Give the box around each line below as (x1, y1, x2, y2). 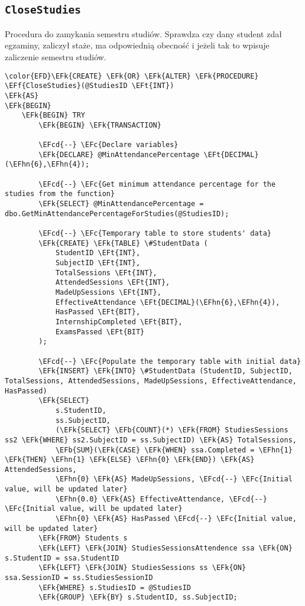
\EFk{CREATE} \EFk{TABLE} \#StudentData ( (38, 239, 208, 247)
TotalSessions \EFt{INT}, (55, 268, 157, 277)
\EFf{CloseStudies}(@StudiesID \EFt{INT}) (5, 82, 174, 90)
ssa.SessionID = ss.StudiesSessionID (5, 574, 153, 582)
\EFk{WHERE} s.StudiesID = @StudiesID (38, 583, 191, 592)
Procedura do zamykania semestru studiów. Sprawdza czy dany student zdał (5, 27, 282, 40)
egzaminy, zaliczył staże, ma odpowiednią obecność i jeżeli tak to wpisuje (5, 39, 270, 51)
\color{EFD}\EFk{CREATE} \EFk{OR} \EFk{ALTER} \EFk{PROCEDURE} (5, 71, 259, 80)
